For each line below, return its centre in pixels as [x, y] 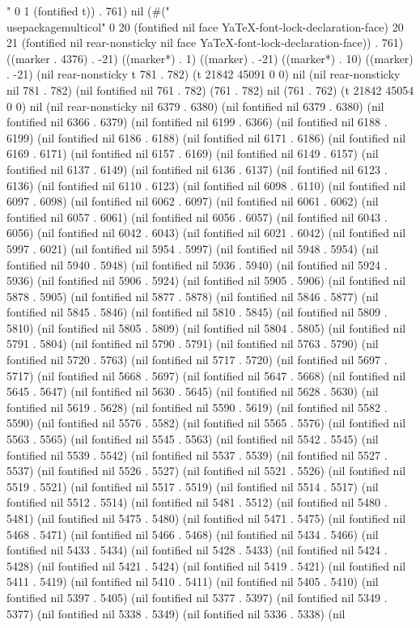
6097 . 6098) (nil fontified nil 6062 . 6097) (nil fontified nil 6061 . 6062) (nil [193, 201]
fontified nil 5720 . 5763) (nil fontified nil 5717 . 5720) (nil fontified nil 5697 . [197, 360]
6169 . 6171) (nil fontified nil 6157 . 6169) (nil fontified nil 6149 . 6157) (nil [193, 153]
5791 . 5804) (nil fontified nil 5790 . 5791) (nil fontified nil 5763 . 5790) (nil [193, 344]
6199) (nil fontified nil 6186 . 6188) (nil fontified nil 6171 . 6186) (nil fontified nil [206, 137]
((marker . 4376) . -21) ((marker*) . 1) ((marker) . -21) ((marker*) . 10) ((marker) [210, 58]
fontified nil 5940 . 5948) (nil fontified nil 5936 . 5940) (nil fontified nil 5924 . [197, 264]
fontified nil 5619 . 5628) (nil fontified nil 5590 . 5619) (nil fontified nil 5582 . [197, 407]
